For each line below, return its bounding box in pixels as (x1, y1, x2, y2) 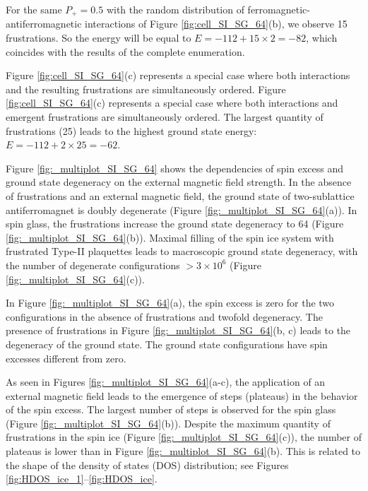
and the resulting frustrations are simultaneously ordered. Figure (6, 81, 286, 96)
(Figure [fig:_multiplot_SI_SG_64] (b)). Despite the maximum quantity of (6, 415, 331, 430)
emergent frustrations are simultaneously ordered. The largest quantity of (6, 110, 324, 124)
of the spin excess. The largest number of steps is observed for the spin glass (6, 402, 336, 417)
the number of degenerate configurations (6, 257, 180, 272)
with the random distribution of (106, 2, 244, 16)
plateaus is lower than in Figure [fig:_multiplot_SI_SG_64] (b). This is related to (6, 444, 361, 459)
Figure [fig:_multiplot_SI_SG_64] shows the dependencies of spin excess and (6, 160, 343, 175)
